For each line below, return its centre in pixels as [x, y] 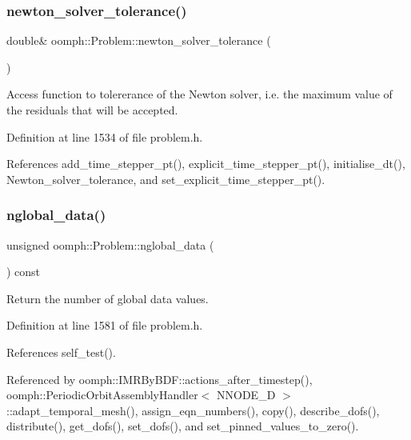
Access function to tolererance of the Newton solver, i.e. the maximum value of [200, 94]
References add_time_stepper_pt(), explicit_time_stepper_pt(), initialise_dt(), [206, 164]
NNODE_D [246, 395]
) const [24, 272]
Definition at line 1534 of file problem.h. [105, 136]
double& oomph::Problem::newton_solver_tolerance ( [139, 40]
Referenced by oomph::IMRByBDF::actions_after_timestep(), [160, 379]
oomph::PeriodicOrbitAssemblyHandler [102, 395]
